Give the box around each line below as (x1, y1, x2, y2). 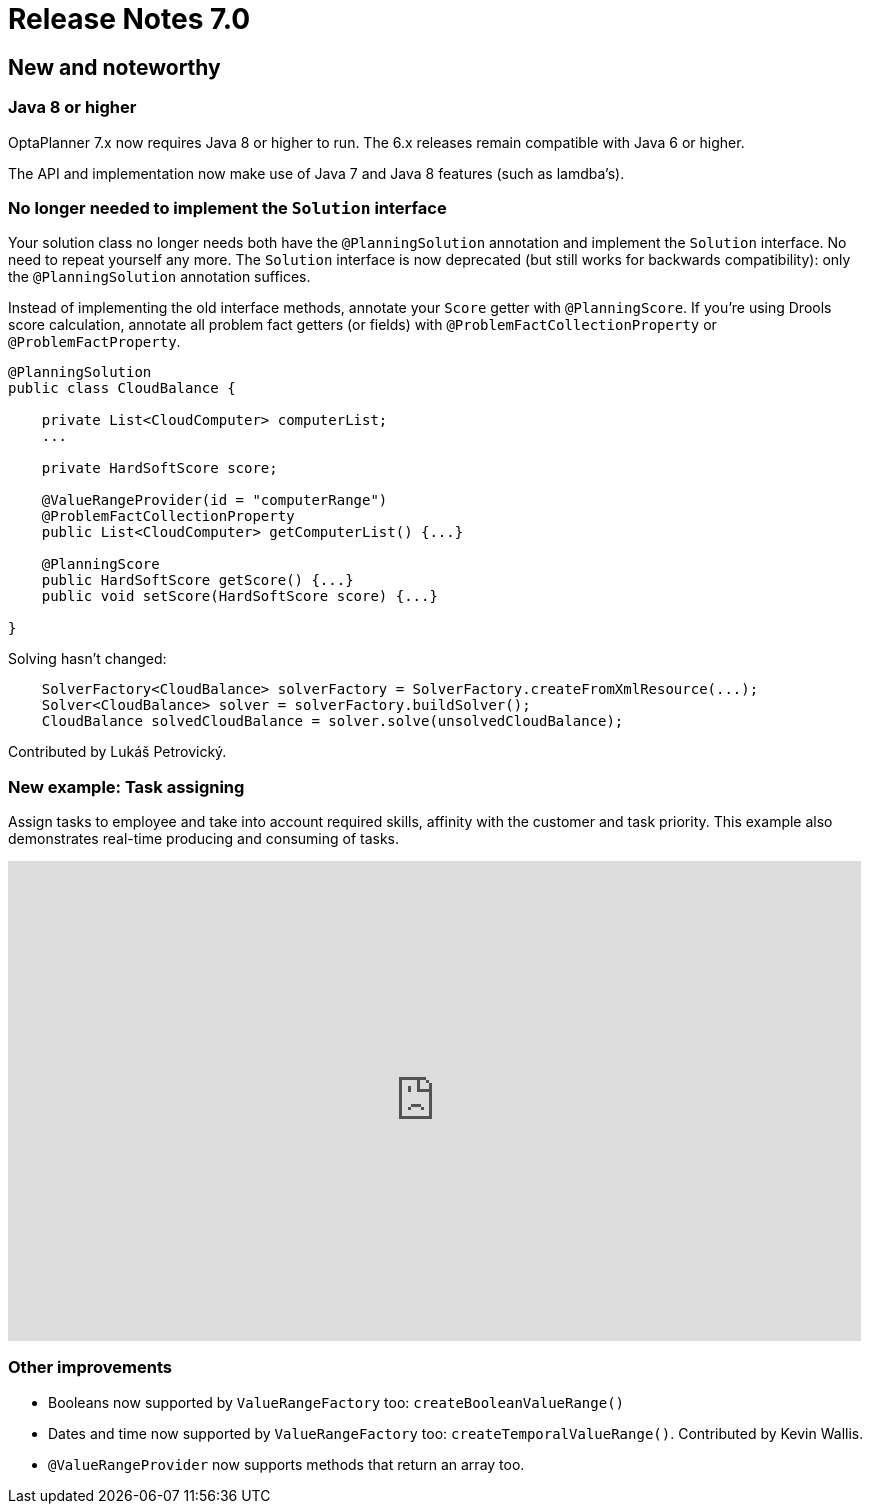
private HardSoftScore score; (41, 460, 278, 477)
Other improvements (8, 1357, 172, 1378)
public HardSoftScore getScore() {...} (41, 572, 354, 589)
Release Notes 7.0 (8, 2, 251, 36)
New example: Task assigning (8, 776, 245, 797)
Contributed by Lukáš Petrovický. (8, 743, 227, 761)
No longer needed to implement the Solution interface (8, 197, 447, 218)
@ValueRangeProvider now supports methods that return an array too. (48, 1455, 525, 1473)
